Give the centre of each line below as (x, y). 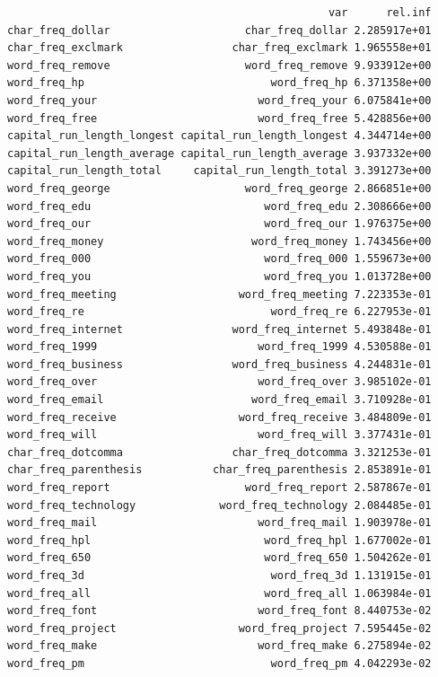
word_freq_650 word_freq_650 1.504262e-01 (219, 558)
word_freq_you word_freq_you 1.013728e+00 (219, 276)
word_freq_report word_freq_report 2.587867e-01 (219, 488)
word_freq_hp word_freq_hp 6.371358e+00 (219, 83)
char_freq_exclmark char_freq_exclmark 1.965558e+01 (219, 48)
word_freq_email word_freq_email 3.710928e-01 (219, 400)
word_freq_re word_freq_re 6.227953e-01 (219, 312)
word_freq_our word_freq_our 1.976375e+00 (219, 224)
